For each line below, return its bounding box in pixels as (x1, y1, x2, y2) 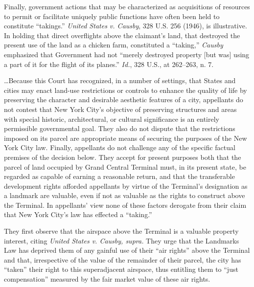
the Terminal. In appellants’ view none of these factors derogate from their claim (4, 199, 247, 210)
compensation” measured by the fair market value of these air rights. (4, 274, 210, 284)
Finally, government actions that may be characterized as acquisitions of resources (4, 1, 250, 11)
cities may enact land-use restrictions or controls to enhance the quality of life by (4, 85, 247, 95)
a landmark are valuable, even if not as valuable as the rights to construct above (4, 190, 245, 200)
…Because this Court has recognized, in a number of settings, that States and (4, 75, 236, 86)
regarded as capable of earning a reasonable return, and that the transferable (4, 171, 235, 181)
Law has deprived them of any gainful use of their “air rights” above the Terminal (4, 245, 250, 255)
